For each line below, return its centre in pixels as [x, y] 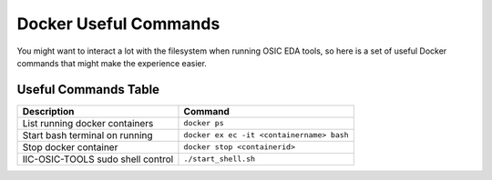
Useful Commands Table [88, 90]
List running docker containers [88, 123]
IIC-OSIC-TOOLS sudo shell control [98, 159]
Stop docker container [70, 147]
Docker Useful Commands [118, 24]
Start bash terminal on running [88, 135]
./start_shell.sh [219, 159]
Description [48, 111]
